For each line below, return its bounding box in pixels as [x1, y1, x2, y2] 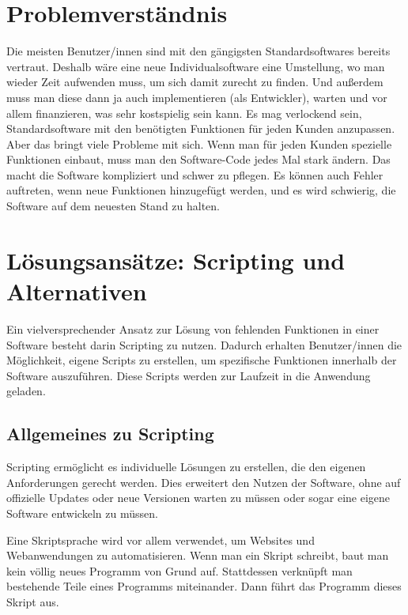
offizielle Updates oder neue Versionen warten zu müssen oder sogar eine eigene [6, 489, 391, 506]
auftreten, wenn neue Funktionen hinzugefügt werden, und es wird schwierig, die [6, 182, 396, 198]
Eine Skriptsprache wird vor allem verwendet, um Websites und [6, 531, 315, 548]
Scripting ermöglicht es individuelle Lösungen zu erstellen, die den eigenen [6, 458, 366, 475]
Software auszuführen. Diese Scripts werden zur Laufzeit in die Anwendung [6, 367, 371, 383]
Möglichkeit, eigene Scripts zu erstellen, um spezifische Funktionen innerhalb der [6, 352, 397, 368]
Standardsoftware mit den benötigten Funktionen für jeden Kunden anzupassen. [6, 120, 395, 137]
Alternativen [6, 275, 147, 307]
